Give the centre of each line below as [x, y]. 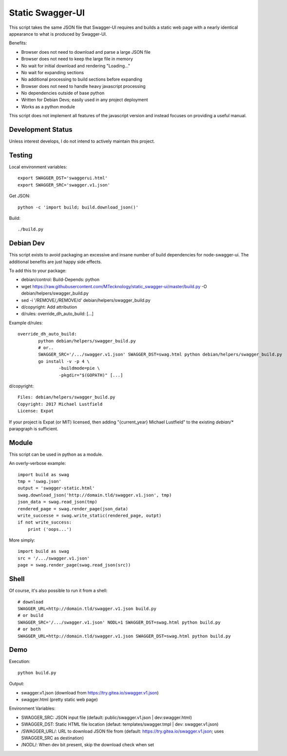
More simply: [22, 540]
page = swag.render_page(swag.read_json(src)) [74, 565]
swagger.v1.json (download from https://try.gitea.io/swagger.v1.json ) [90, 693]
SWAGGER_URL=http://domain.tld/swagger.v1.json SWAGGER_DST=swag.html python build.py [124, 636]
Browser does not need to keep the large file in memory [77, 59]
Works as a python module [48, 106]
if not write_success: [45, 522]
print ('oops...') [50, 529]
